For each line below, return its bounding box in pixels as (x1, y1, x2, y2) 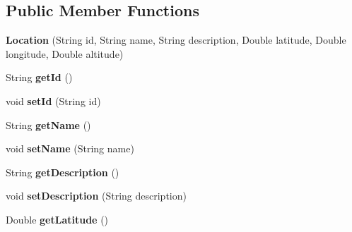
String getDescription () (6, 164, 119, 179)
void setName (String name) (6, 141, 134, 156)
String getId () (6, 70, 73, 85)
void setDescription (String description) (6, 188, 187, 203)
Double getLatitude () (6, 212, 109, 226)
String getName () (6, 117, 91, 132)
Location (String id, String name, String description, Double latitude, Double (6, 32, 346, 47)
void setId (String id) (6, 93, 101, 108)
